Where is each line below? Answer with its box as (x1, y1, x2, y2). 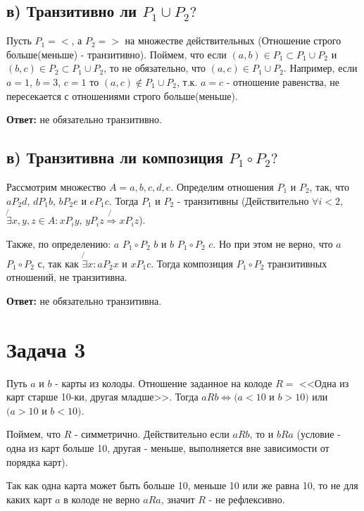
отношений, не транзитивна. (6, 270, 127, 284)
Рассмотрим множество (6, 179, 106, 194)
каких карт (6, 491, 52, 506)
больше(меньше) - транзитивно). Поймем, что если (6, 46, 227, 61)
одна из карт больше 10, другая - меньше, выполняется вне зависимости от (6, 441, 330, 455)
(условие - (296, 427, 341, 441)
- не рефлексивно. (208, 491, 285, 506)
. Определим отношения (170, 179, 274, 194)
